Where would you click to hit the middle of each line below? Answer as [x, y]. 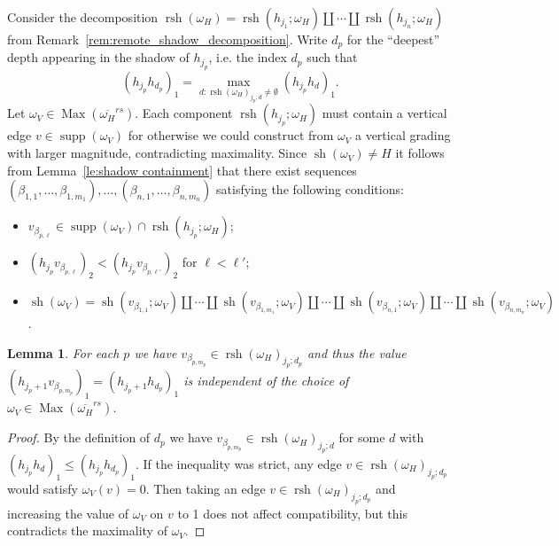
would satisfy [43, 488]
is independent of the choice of [266, 381]
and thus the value [357, 352]
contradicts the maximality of [87, 530]
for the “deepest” [393, 39]
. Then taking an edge [206, 488]
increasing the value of [68, 513]
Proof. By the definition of [79, 437]
